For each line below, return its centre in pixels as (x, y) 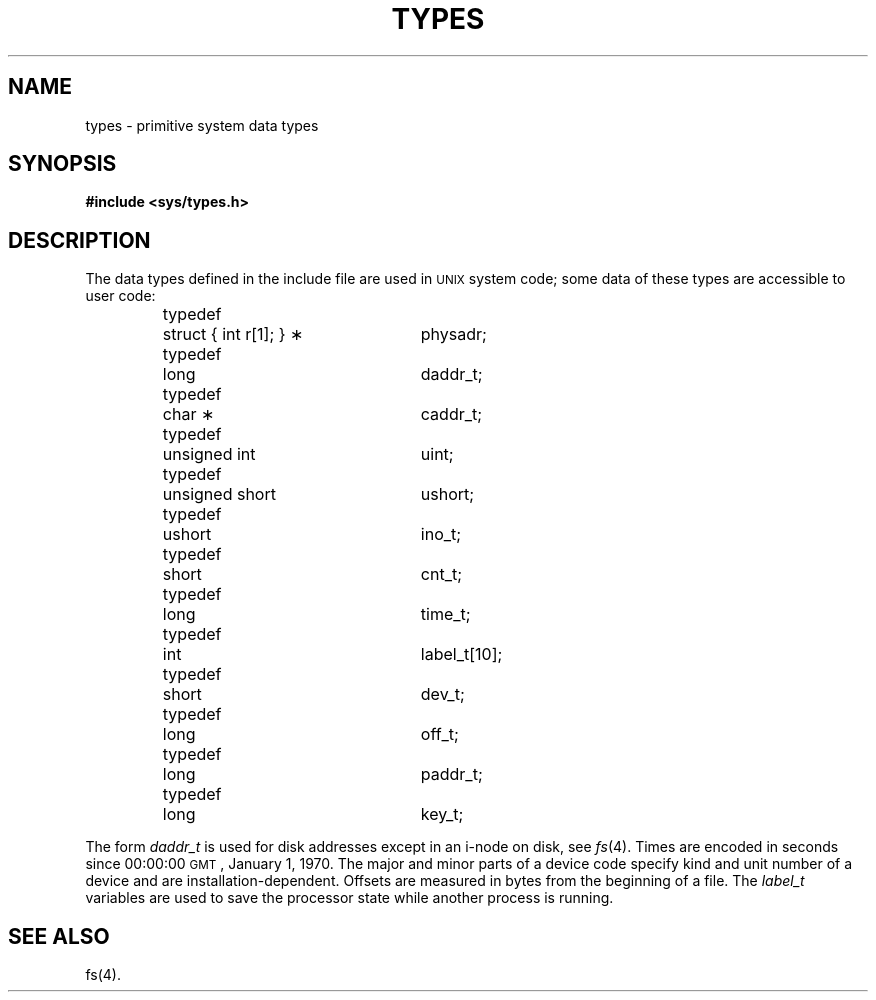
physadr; (453, 334)
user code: (120, 296)
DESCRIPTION (79, 240)
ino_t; (441, 534)
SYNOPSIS (62, 164)
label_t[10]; (461, 654)
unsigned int (209, 454)
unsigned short (219, 494)
